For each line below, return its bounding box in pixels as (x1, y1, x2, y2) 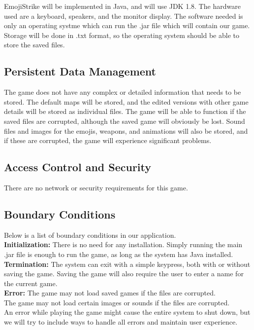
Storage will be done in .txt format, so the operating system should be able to (4, 30, 239, 40)
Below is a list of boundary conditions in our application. (4, 229, 176, 240)
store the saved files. (4, 39, 65, 50)
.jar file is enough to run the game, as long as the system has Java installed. (4, 249, 233, 259)
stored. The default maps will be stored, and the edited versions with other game (4, 96, 249, 107)
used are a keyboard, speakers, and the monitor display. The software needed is (4, 10, 243, 21)
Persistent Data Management (4, 64, 156, 79)
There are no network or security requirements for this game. (4, 182, 188, 192)
